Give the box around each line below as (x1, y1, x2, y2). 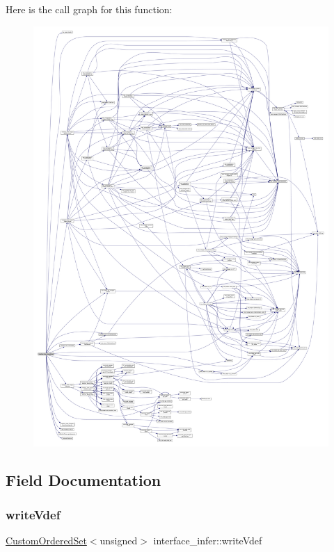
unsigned (100, 533, 138, 547)
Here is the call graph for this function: (6, 2, 173, 16)
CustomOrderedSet (6, 533, 87, 547)
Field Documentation (6, 469, 161, 491)
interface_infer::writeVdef (153, 533, 262, 547)
